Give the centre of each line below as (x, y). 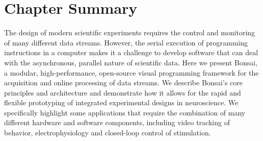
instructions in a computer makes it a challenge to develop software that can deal (131, 52)
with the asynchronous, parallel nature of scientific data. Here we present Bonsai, (131, 62)
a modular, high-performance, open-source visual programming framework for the (131, 72)
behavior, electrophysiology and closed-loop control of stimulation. (108, 133)
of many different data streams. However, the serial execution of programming (126, 42)
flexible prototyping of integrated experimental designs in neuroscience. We (121, 102)
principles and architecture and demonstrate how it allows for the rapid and (123, 92)
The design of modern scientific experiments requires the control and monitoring (130, 32)
